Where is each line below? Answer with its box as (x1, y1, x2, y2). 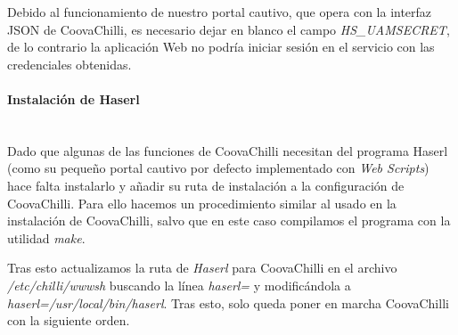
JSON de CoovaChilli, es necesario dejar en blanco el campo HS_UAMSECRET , (7, 20, 450, 38)
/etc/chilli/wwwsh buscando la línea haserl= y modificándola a (7, 275, 351, 294)
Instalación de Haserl (7, 89, 140, 108)
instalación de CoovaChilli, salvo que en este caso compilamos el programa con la (7, 211, 451, 230)
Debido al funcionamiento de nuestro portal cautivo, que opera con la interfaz (7, 3, 432, 20)
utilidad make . (7, 228, 86, 247)
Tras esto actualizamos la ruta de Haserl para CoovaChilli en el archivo (7, 258, 397, 277)
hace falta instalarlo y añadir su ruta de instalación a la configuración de (7, 176, 405, 194)
